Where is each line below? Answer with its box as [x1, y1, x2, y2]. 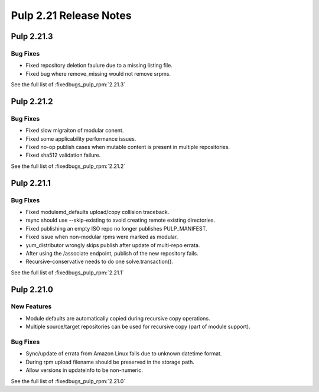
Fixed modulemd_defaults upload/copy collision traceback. [25, 208, 170, 215]
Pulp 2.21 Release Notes [11, 9, 132, 22]
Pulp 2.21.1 [11, 178, 51, 188]
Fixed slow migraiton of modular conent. [25, 127, 124, 134]
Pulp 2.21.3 [11, 31, 53, 41]
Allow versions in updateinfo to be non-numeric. [25, 367, 143, 374]
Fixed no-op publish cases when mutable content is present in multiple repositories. [25, 144, 230, 151]
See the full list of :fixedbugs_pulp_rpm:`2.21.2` [11, 163, 126, 170]
